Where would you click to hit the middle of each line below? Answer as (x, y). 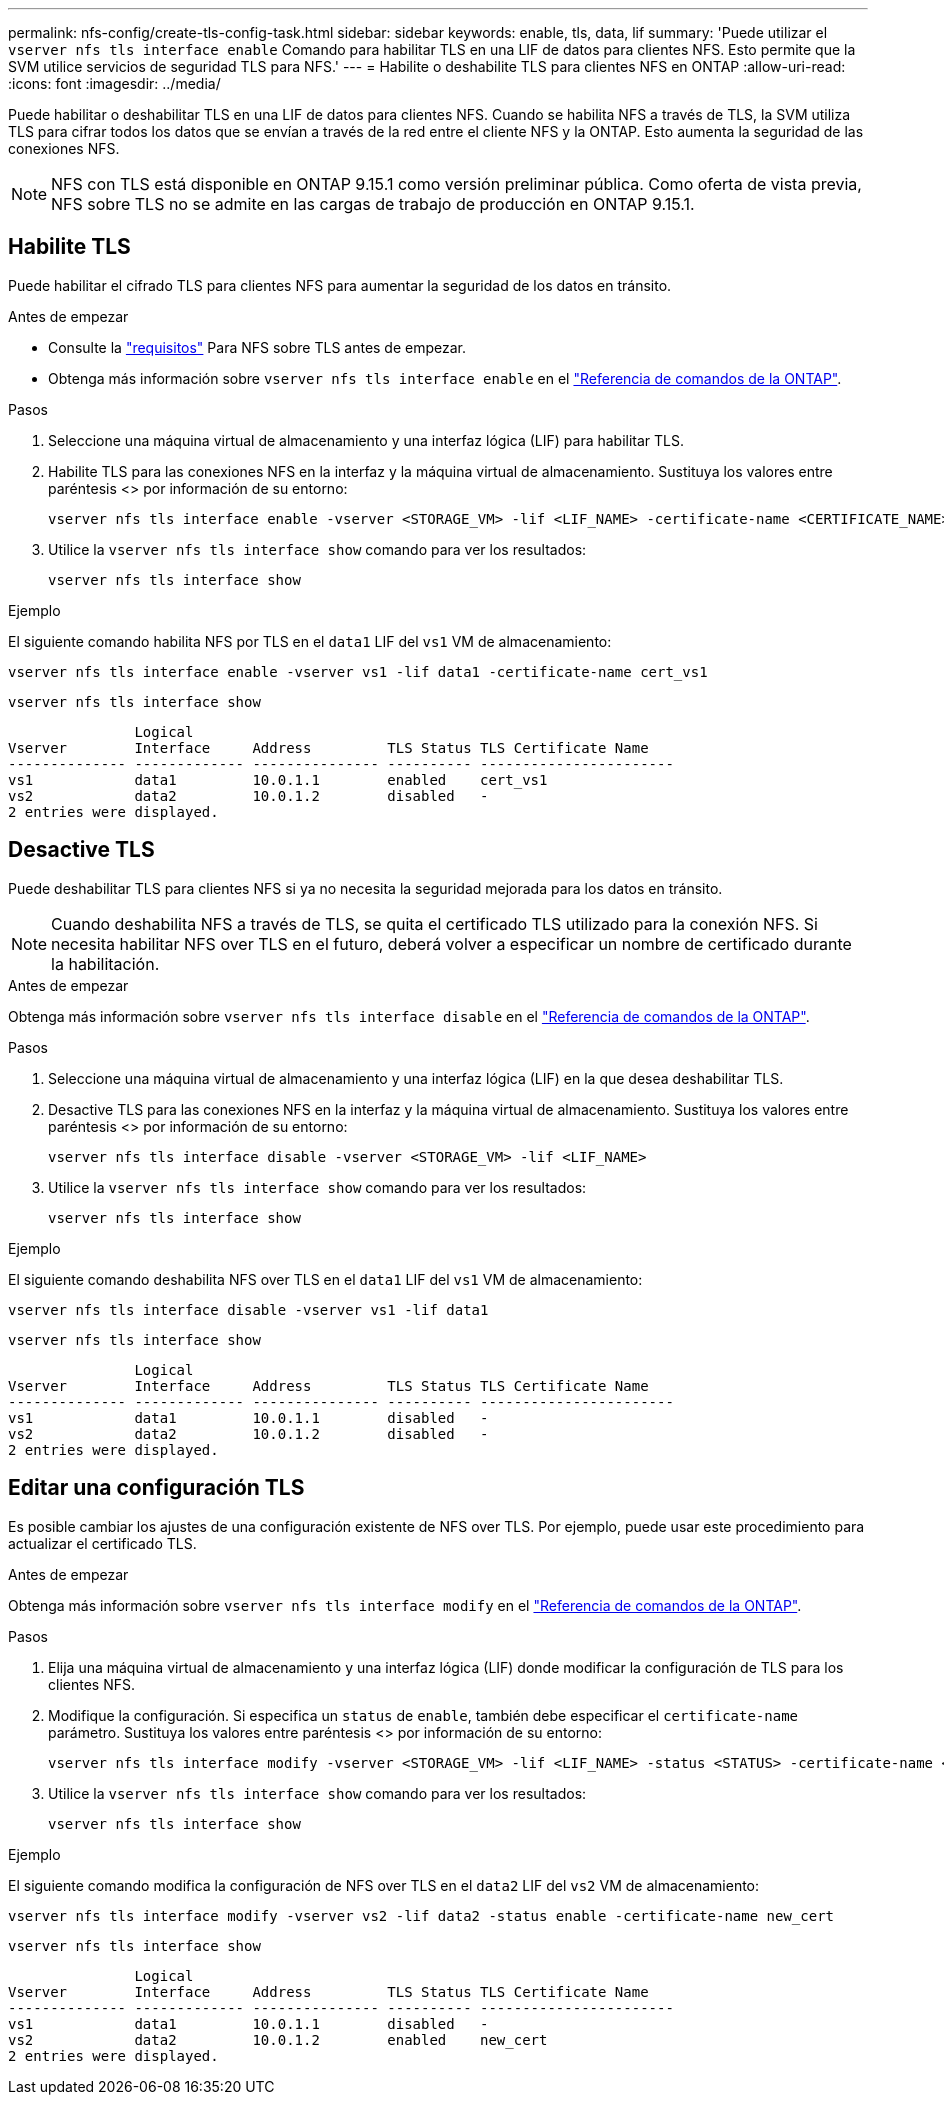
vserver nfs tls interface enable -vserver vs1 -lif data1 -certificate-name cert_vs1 (358, 671)
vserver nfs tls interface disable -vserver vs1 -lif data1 (248, 1309)
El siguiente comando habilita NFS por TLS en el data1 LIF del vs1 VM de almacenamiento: (310, 641)
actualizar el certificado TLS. (102, 1543)
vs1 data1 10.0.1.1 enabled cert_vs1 (278, 779)
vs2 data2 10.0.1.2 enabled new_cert (278, 2039)
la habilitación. (105, 963)
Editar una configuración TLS (156, 1488)
